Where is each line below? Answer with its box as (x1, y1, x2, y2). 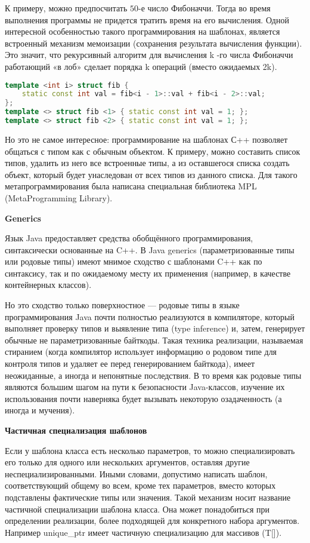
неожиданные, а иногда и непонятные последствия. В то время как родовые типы (5, 369, 302, 381)
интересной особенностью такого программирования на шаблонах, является (5, 25, 280, 38)
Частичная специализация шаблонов (5, 424, 147, 436)
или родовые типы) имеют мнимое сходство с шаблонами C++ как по (5, 255, 262, 268)
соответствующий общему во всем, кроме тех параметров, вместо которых (5, 479, 276, 492)
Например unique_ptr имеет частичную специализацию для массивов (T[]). (5, 526, 282, 538)
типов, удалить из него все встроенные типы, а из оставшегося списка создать (5, 157, 290, 169)
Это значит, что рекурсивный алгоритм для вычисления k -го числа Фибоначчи (5, 48, 293, 61)
